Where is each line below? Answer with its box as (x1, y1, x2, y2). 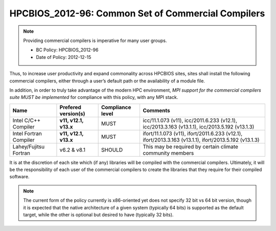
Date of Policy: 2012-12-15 (36, 54, 91, 60)
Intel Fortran (12, 130, 42, 137)
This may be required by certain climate (143, 143, 239, 150)
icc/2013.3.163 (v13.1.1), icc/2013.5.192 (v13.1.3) (143, 123, 255, 130)
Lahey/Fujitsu (12, 143, 45, 150)
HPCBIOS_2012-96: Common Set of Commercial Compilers (9, 8, 265, 19)
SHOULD (101, 146, 123, 153)
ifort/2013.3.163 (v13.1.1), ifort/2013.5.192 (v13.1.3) (143, 136, 260, 143)
